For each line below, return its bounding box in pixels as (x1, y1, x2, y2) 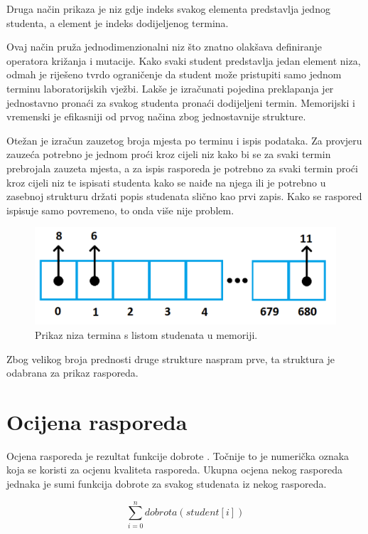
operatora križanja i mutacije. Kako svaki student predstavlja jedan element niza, (6, 53, 361, 68)
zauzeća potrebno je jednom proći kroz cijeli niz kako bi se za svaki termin (6, 147, 331, 162)
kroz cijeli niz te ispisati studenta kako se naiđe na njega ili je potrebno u (6, 174, 326, 189)
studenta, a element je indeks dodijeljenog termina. (6, 15, 229, 30)
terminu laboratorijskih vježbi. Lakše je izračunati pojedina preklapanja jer (6, 80, 334, 95)
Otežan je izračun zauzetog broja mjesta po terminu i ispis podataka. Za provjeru (6, 132, 362, 147)
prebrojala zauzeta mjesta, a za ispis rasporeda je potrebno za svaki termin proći (6, 160, 358, 175)
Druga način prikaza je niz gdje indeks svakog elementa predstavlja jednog (6, 1, 330, 16)
